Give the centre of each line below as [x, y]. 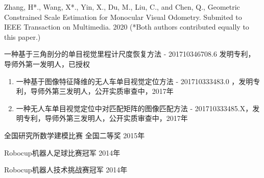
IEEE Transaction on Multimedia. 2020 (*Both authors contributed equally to [127, 27]
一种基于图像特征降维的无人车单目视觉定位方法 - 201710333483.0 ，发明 [135, 81]
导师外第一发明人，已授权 [47, 63]
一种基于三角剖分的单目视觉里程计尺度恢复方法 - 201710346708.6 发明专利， [130, 54]
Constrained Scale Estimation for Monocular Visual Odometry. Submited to [123, 17]
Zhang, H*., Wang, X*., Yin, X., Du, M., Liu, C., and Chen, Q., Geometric [122, 7]
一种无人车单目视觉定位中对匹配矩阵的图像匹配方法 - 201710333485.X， [134, 108]
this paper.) [22, 36]
